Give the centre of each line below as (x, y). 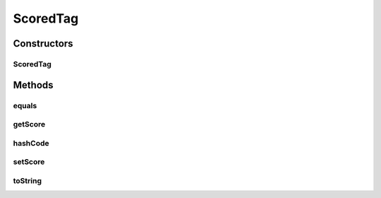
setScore (29, 162)
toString (28, 180)
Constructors (43, 43)
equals (25, 105)
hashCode (31, 143)
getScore (29, 124)
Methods (33, 85)
